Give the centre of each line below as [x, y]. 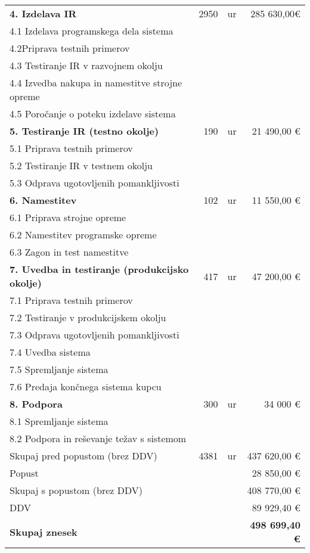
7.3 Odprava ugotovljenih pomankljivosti [94, 335]
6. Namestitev [43, 200]
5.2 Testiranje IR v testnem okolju [81, 165]
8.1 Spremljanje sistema [59, 421]
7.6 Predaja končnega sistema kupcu [86, 386]
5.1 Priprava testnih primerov [71, 148]
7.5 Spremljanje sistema [59, 369]
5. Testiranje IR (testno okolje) [84, 131]
